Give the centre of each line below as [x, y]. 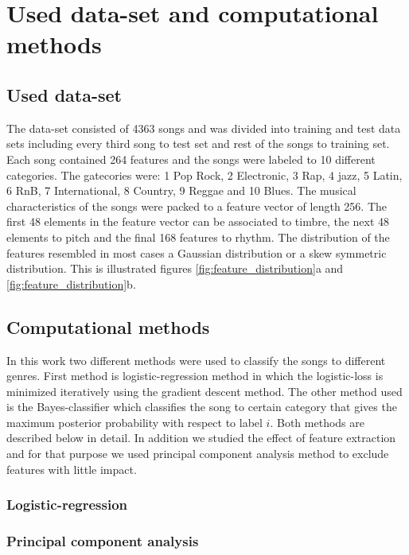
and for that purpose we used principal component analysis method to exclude [198, 454]
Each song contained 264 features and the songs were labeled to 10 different [191, 159]
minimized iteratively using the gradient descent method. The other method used [204, 391]
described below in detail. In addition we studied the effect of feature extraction [201, 438]
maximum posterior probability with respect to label [134, 422]
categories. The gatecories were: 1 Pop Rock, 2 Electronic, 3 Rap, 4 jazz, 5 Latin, [204, 175]
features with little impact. [72, 469]
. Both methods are [317, 422]
